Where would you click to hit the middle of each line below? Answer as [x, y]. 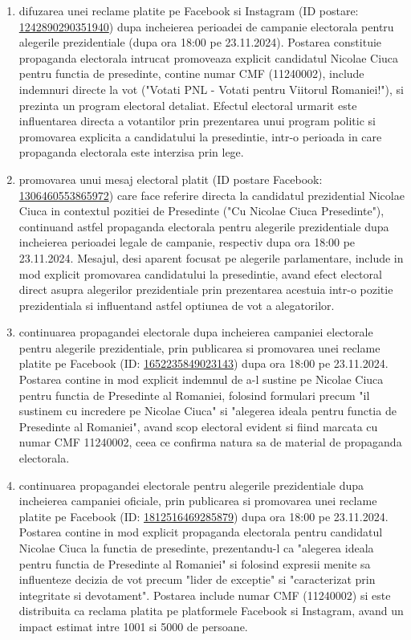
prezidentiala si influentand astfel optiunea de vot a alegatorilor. [177, 305]
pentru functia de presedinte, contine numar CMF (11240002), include [191, 73]
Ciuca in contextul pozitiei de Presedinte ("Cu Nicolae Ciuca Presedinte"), [201, 211]
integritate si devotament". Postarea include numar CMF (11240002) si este [205, 595]
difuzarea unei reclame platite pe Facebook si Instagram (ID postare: [189, 10]
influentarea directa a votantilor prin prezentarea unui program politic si [197, 121]
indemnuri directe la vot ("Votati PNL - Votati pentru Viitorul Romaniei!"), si [211, 89]
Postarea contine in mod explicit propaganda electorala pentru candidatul [201, 532]
